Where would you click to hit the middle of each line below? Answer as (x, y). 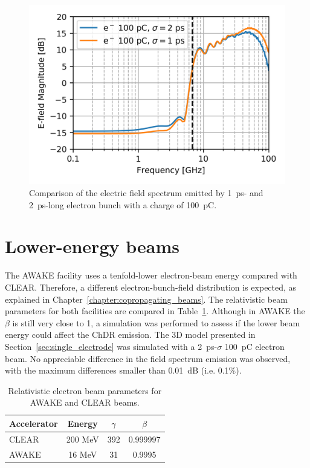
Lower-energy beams (92, 246)
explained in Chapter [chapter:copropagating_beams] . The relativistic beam (146, 299)
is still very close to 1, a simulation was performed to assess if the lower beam (156, 322)
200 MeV (82, 439)
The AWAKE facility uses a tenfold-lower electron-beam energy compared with (151, 275)
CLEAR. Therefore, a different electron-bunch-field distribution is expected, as (151, 287)
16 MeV (83, 454)
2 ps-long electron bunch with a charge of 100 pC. (123, 204)
